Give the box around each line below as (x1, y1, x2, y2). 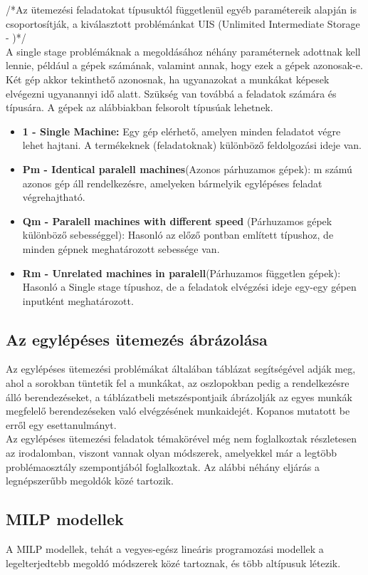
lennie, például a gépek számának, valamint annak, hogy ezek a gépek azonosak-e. (6, 58, 363, 73)
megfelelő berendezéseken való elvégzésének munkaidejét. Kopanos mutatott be (6, 403, 350, 418)
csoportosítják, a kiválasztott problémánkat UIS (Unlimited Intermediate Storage (6, 16, 360, 31)
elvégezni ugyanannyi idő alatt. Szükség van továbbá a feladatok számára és (6, 86, 337, 100)
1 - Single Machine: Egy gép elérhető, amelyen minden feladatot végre (22, 123, 341, 138)
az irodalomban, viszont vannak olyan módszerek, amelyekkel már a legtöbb (6, 445, 337, 460)
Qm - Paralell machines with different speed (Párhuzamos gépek (22, 213, 332, 228)
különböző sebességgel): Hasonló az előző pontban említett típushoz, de (22, 227, 334, 242)
